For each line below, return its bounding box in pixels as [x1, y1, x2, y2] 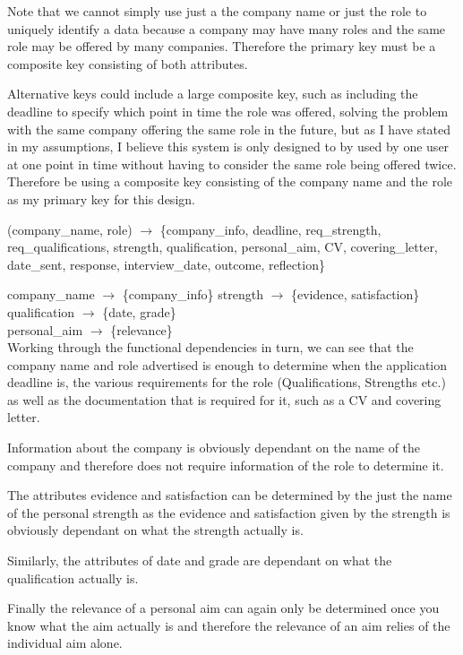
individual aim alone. [7, 633, 123, 652]
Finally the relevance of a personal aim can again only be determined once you [7, 599, 440, 617]
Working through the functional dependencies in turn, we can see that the [7, 338, 414, 357]
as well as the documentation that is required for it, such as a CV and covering [7, 390, 442, 409]
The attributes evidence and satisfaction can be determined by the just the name [7, 486, 452, 504]
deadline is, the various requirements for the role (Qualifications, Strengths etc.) [7, 373, 446, 392]
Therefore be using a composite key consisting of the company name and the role [7, 172, 452, 191]
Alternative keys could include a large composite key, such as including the [7, 84, 418, 103]
